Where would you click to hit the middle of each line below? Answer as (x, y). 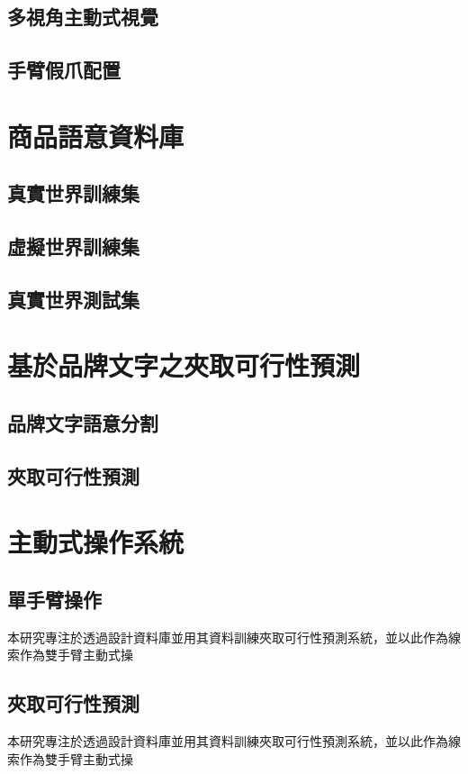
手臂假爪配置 (64, 70)
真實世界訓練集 (73, 193)
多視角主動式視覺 (83, 17)
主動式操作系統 (96, 542)
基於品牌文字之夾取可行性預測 (184, 365)
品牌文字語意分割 (83, 423)
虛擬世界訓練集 (73, 246)
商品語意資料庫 (96, 136)
